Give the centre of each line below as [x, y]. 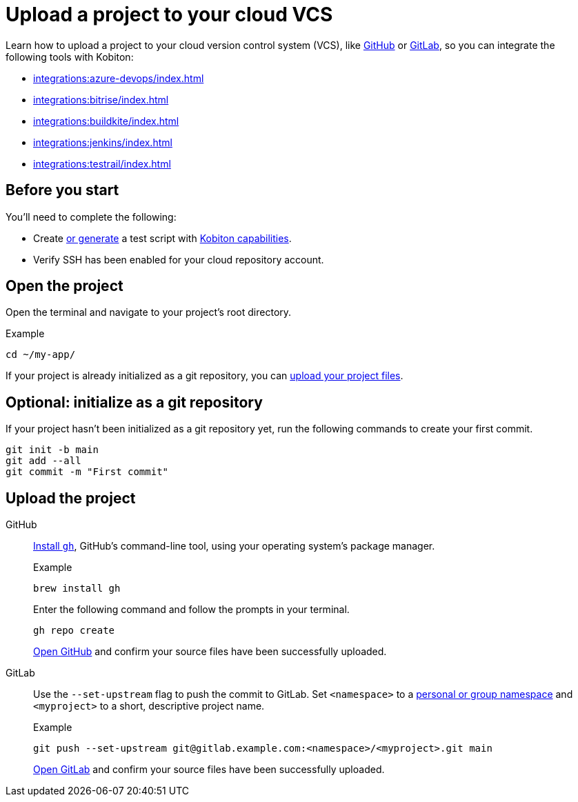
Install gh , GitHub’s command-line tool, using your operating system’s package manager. [234, 546]
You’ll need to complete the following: [91, 217]
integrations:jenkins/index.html [103, 142]
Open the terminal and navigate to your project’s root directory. [149, 312]
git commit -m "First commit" [87, 472]
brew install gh [77, 589]
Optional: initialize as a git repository [134, 402]
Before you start [62, 190]
